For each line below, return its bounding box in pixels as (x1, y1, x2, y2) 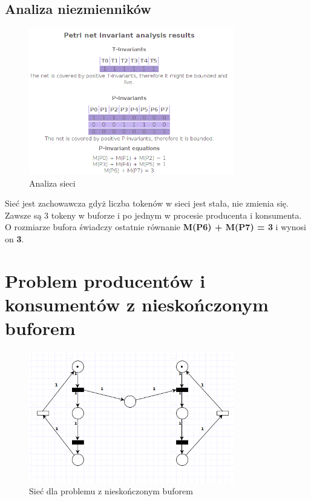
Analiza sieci (29, 176, 76, 189)
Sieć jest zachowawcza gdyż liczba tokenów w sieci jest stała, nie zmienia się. (5, 197, 289, 210)
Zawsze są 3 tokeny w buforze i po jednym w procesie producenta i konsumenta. (5, 208, 302, 221)
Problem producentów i (5, 268, 206, 293)
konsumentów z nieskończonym (5, 292, 269, 317)
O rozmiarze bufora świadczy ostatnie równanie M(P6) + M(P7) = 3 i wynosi (5, 221, 306, 233)
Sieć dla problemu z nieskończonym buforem (29, 485, 193, 497)
